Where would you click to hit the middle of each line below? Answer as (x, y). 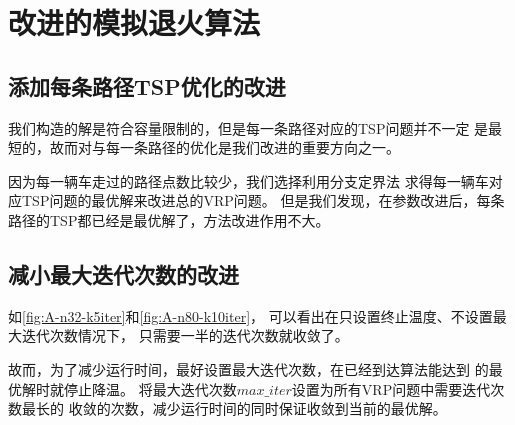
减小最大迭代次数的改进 (123, 273)
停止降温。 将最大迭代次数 (150, 388)
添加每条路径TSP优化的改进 (147, 85)
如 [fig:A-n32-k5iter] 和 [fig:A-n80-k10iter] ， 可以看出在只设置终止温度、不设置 (250, 315)
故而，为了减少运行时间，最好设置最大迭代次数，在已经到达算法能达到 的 (248, 368)
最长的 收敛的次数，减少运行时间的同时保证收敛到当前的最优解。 (234, 408)
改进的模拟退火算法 (134, 22)
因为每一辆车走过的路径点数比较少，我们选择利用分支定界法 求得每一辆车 (248, 180)
